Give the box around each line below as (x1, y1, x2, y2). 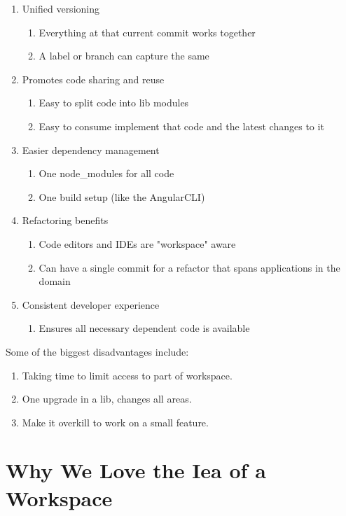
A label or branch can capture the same (39, 48, 209, 63)
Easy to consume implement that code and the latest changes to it (39, 118, 324, 133)
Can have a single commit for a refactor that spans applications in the (39, 260, 340, 274)
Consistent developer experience (22, 297, 160, 312)
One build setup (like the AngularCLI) (39, 189, 205, 204)
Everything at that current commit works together (39, 25, 256, 39)
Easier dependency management (22, 142, 160, 157)
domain (39, 274, 71, 288)
